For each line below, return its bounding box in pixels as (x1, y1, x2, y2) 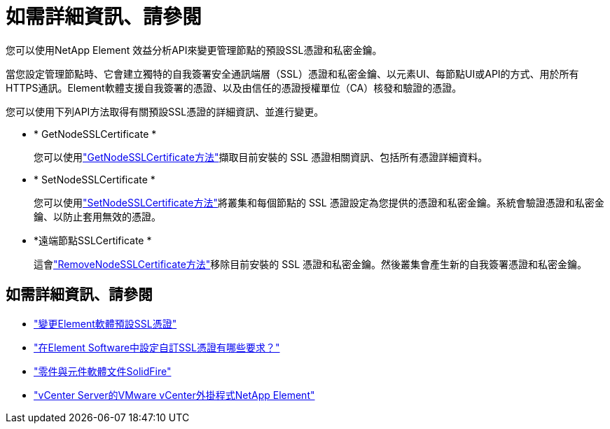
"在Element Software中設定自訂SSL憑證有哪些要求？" (34, 341, 280, 353)
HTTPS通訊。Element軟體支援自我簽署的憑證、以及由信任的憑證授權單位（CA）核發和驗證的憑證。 (6, 81, 462, 94)
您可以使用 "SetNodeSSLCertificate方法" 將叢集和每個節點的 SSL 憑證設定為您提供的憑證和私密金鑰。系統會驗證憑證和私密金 (34, 196, 604, 209)
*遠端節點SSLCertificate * (34, 234, 152, 246)
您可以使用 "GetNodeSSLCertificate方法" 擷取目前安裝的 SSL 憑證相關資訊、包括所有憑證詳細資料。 (34, 150, 488, 163)
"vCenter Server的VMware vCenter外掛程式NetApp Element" (34, 388, 315, 401)
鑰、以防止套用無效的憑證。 (34, 210, 161, 223)
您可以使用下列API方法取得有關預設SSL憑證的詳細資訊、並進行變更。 (6, 105, 324, 118)
